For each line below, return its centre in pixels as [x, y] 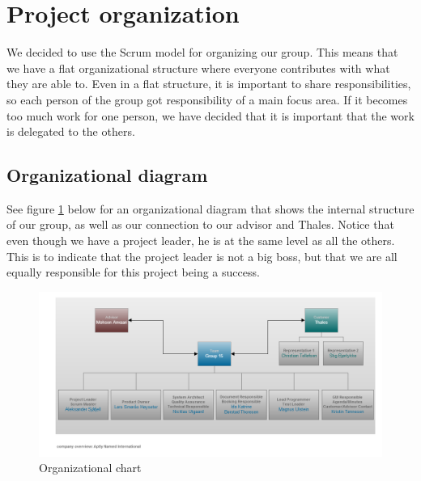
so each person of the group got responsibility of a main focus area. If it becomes [207, 99]
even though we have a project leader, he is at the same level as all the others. [201, 240]
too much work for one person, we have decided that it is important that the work [210, 115]
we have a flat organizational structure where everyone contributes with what [198, 68]
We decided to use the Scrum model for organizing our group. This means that [202, 52]
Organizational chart [90, 468]
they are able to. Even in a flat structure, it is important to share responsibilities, [209, 84]
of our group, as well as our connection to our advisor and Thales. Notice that [200, 224]
